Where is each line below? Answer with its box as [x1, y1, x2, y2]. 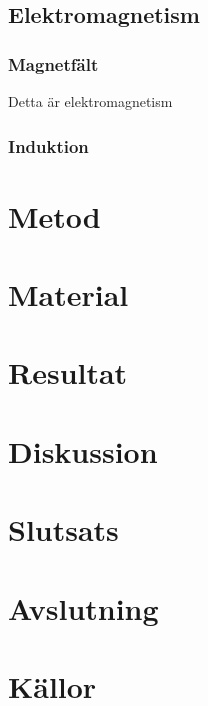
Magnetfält [8, 51, 99, 76]
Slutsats [8, 509, 119, 550]
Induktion [8, 133, 89, 158]
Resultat [8, 352, 128, 393]
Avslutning [8, 587, 159, 628]
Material [8, 274, 129, 314]
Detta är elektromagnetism [8, 91, 173, 111]
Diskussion [8, 430, 158, 471]
